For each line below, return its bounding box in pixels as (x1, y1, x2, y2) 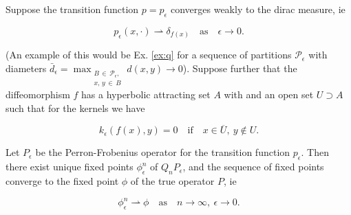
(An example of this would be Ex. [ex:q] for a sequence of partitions (6, 47, 292, 62)
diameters (6, 60, 47, 75)
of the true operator (130, 173, 215, 188)
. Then (301, 145, 329, 159)
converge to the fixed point (6, 173, 119, 188)
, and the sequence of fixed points (182, 159, 324, 174)
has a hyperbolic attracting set (81, 87, 211, 101)
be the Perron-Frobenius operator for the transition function (35, 145, 290, 159)
